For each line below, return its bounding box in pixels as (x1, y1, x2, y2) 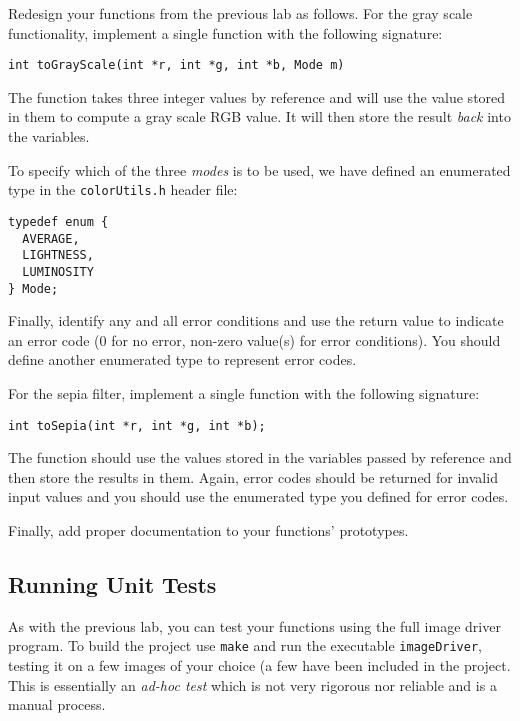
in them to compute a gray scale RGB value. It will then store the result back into (8, 106, 511, 127)
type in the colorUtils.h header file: (8, 179, 238, 200)
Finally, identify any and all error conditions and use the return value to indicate (8, 310, 504, 331)
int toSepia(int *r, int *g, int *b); (8, 418, 266, 433)
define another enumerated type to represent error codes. (8, 349, 357, 370)
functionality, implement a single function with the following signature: (8, 22, 443, 43)
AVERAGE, (22, 231, 80, 246)
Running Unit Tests (8, 568, 217, 599)
